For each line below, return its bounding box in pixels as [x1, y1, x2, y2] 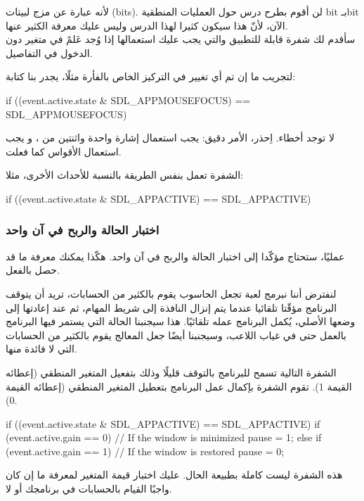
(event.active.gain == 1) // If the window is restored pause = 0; [6, 443, 285, 458]
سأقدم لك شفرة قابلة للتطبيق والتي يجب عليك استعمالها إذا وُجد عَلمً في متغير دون [6, 32, 356, 46]
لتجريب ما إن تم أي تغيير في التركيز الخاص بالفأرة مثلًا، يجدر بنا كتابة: [6, 69, 296, 84]
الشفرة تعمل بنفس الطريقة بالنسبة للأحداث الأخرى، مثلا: [6, 167, 243, 182]
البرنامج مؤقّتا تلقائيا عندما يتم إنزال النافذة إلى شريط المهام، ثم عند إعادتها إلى [6, 300, 337, 315]
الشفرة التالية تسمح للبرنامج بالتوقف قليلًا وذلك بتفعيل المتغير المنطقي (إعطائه [6, 364, 337, 379]
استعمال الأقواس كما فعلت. [6, 144, 122, 158]
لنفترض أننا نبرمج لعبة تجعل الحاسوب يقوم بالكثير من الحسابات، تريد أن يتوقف [6, 286, 337, 300]
